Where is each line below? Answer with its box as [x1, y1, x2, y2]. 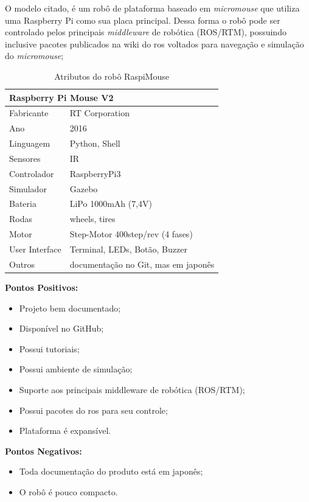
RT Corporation [69, 106, 130, 119]
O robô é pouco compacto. [19, 485, 118, 498]
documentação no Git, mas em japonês [69, 257, 215, 270]
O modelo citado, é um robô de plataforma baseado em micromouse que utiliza [5, 2, 300, 14]
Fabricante [9, 106, 49, 119]
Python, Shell [69, 137, 120, 150]
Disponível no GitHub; [19, 322, 104, 335]
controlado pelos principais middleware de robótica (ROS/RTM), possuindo [5, 26, 286, 38]
